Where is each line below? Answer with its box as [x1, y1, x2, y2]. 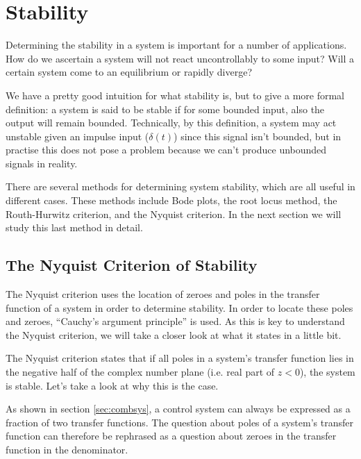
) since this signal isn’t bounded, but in [174, 128, 342, 143]
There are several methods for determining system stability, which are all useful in [6, 179, 355, 194]
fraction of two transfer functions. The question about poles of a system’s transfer [6, 415, 353, 429]
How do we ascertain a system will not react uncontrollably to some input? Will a [6, 51, 355, 65]
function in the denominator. [6, 442, 128, 456]
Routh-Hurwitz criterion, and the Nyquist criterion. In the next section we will [6, 206, 342, 221]
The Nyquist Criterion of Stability [6, 254, 258, 276]
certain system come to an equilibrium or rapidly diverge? [6, 65, 253, 79]
